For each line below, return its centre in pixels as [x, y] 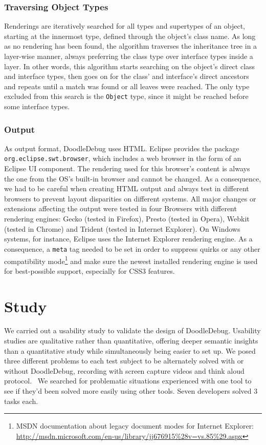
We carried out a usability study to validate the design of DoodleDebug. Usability [132, 330]
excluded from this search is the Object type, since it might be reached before [126, 96]
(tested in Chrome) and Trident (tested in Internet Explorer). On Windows [122, 228]
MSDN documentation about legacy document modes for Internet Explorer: [135, 426]
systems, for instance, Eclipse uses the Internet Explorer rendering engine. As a [128, 239]
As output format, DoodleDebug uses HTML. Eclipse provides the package [122, 148]
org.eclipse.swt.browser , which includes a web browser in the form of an [123, 158]
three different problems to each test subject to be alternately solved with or [124, 361]
